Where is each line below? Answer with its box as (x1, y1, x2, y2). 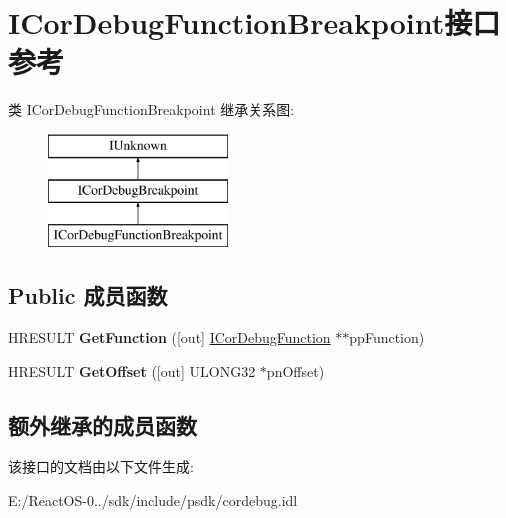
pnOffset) (266, 360, 325, 381)
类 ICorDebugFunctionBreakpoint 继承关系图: (8, 99, 295, 120)
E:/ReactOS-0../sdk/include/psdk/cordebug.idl (8, 490, 298, 511)
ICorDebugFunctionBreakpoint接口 (8, 2, 501, 43)
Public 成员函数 (8, 280, 168, 311)
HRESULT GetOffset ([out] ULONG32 (8, 360, 256, 381)
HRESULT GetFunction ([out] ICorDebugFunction (8, 327, 331, 348)
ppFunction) (349, 327, 425, 348)
